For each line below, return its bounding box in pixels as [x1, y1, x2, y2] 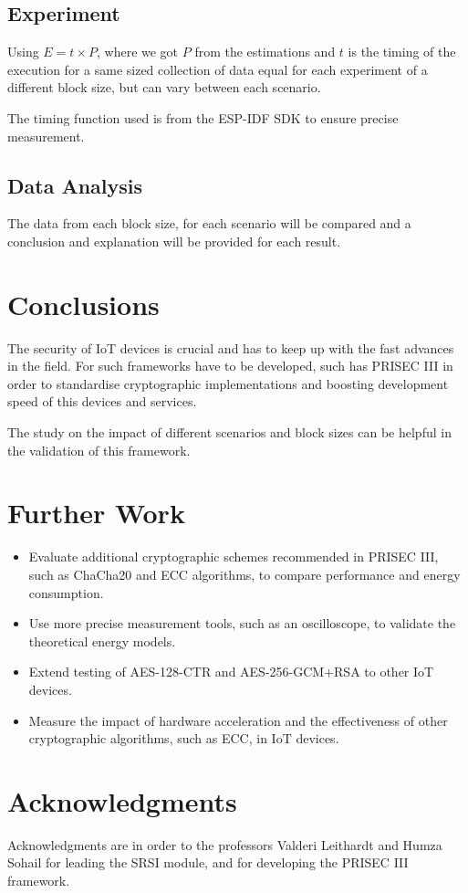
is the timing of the [348, 42, 456, 61]
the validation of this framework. [7, 440, 191, 459]
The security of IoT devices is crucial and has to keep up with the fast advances [7, 338, 454, 357]
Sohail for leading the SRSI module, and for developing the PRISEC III [7, 853, 409, 872]
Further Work [7, 494, 185, 531]
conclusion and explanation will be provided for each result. [7, 231, 341, 250]
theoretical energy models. [28, 631, 176, 650]
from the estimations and [194, 42, 336, 61]
